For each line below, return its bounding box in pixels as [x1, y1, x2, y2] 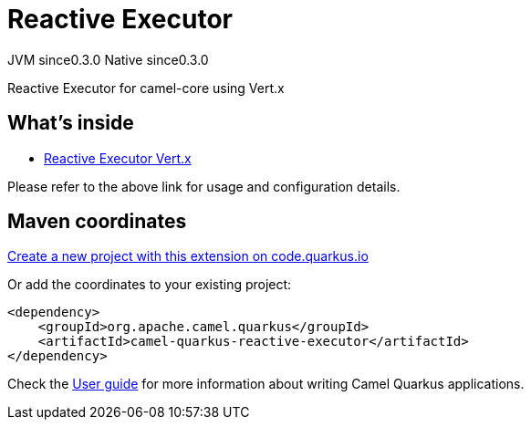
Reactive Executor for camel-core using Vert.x [7, 79, 285, 96]
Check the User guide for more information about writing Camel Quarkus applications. [7, 376, 525, 392]
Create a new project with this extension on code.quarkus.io [7, 248, 369, 265]
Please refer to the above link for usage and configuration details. [7, 178, 401, 194]
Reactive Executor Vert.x [44, 150, 192, 166]
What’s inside [7, 111, 134, 135]
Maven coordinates [7, 210, 187, 234]
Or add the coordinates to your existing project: [7, 276, 292, 293]
